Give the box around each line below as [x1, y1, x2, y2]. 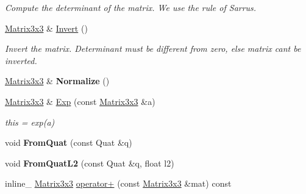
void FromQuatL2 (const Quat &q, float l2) [5, 156, 174, 169]
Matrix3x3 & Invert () [5, 21, 88, 34]
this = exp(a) [5, 115, 55, 128]
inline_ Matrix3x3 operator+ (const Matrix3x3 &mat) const [5, 177, 232, 190]
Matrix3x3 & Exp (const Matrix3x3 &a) [5, 95, 155, 107]
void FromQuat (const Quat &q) [5, 136, 132, 149]
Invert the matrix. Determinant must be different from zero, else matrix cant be [5, 42, 301, 55]
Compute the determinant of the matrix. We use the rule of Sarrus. [5, 1, 257, 13]
